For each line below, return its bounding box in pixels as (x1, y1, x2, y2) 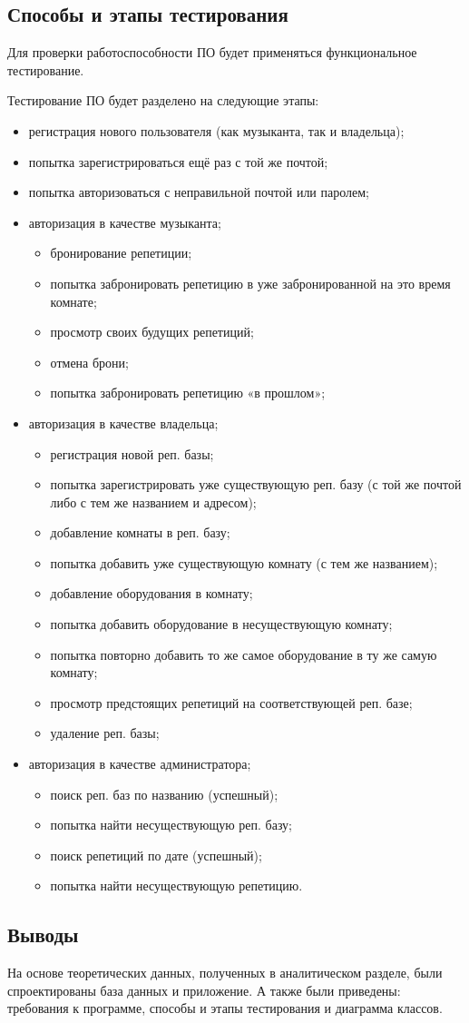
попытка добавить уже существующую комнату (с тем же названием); (50, 553, 438, 572)
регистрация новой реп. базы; (50, 444, 214, 463)
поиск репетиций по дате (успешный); (50, 845, 262, 864)
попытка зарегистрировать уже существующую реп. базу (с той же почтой (50, 475, 462, 494)
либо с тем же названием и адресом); (50, 492, 257, 511)
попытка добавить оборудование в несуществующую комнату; (50, 615, 393, 634)
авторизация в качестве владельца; (28, 413, 219, 432)
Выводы (7, 920, 79, 949)
